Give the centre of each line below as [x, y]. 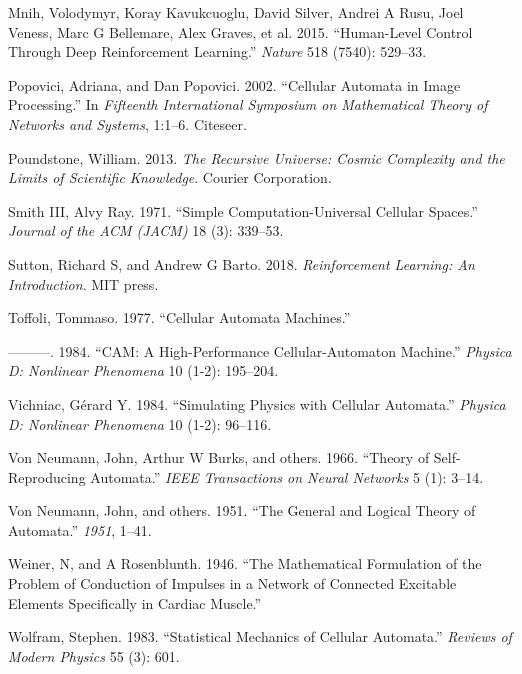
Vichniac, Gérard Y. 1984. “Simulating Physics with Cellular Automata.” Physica [257, 403]
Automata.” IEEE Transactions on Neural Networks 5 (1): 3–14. [287, 476]
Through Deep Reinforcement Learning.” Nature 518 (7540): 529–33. [217, 51]
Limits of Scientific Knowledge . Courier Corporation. [170, 177]
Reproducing [47, 476]
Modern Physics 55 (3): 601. [94, 655]
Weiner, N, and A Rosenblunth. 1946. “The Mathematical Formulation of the [245, 563]
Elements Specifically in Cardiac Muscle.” [135, 602]
